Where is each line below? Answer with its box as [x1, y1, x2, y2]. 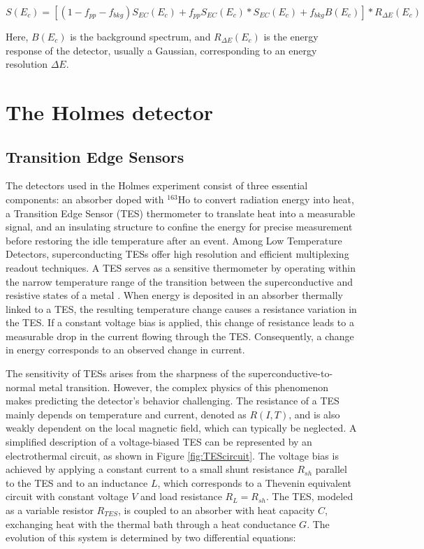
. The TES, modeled [265, 489, 353, 504]
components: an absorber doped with [6, 191, 164, 206]
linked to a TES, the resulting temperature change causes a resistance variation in [6, 301, 357, 316]
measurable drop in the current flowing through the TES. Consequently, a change [6, 328, 354, 343]
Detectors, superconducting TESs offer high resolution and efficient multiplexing [6, 247, 349, 261]
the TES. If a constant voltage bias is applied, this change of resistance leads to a [6, 315, 354, 330]
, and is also [288, 407, 340, 421]
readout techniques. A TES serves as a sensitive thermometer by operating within [6, 260, 356, 274]
